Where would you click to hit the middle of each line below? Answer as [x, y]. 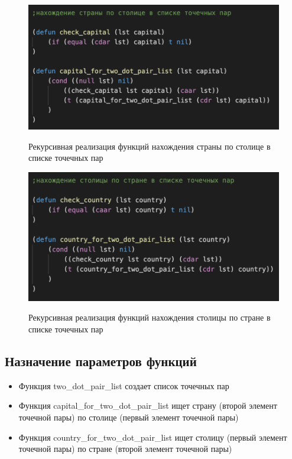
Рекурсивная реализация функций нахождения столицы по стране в [150, 317]
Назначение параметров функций [101, 361]
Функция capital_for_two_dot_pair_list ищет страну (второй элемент [148, 405]
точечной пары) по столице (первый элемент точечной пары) [129, 417]
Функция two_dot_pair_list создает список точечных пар [124, 385]
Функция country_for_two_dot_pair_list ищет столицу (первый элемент [153, 437]
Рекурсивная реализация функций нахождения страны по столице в [150, 146]
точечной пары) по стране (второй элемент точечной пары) [125, 449]
